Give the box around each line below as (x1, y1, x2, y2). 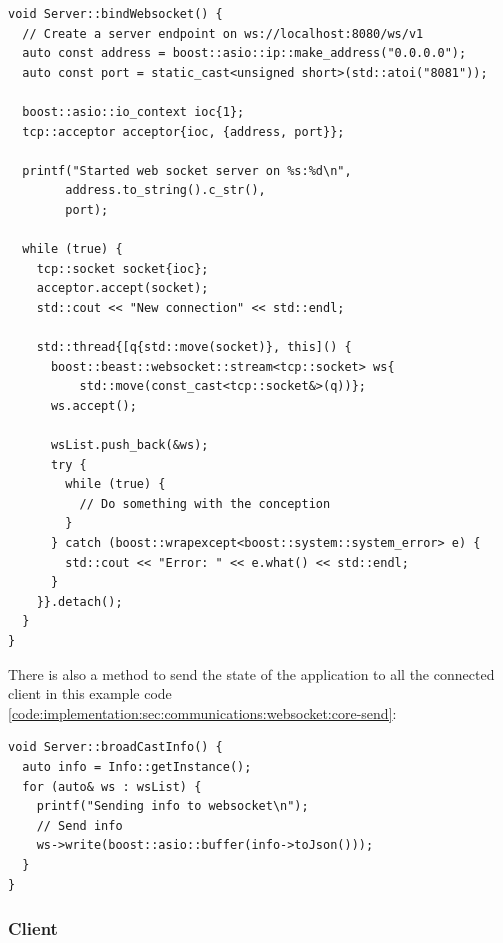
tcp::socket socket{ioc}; (36, 261, 209, 276)
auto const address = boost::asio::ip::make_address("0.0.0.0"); (22, 46, 467, 61)
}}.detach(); (36, 594, 123, 609)
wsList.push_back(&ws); (50, 438, 209, 453)
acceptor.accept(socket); (36, 281, 209, 296)
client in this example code (8, 683, 172, 704)
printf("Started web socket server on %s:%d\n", (22, 163, 352, 178)
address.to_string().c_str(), (65, 183, 266, 198)
